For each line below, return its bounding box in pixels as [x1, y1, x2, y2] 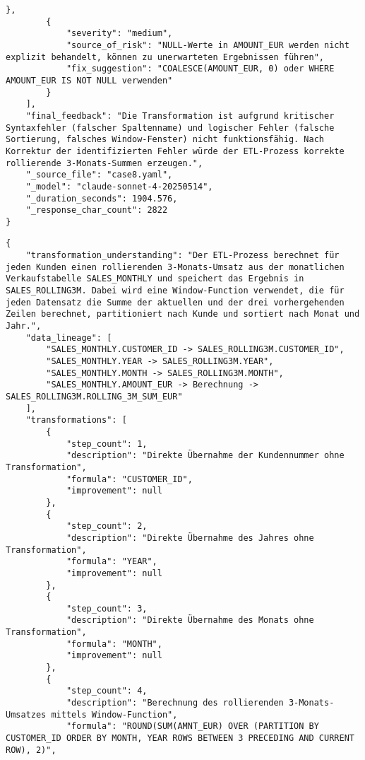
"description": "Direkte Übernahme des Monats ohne [66, 615, 314, 626]
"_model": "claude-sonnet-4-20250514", [25, 181, 213, 192]
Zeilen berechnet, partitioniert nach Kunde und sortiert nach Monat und [6, 309, 360, 320]
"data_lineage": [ [25, 332, 112, 343]
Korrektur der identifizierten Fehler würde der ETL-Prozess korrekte [6, 146, 345, 156]
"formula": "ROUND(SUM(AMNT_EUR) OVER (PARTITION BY [66, 721, 319, 732]
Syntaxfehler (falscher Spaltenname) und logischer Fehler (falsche [6, 122, 335, 133]
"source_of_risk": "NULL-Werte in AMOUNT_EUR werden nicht [66, 40, 349, 50]
